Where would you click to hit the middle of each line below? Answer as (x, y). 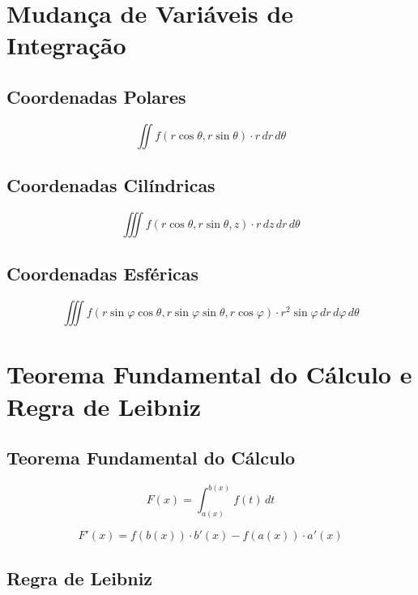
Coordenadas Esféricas (103, 274)
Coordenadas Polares (96, 96)
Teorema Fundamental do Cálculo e (209, 374)
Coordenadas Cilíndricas (111, 185)
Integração (66, 45)
